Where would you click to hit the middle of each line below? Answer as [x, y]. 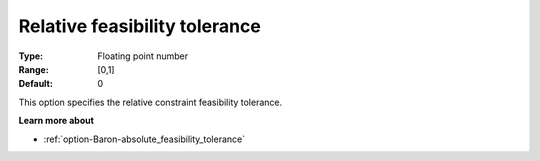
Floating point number [143, 56]
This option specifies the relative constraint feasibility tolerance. [150, 102]
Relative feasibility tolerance [140, 26]
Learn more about [56, 121]
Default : [36, 84]
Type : [31, 56]
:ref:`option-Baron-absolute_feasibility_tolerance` [144, 139]
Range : [33, 69]
